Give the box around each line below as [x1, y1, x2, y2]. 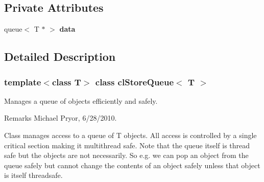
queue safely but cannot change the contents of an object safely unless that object [4, 160, 260, 170]
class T [52, 75, 81, 88]
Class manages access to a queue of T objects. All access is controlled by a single [4, 129, 257, 140]
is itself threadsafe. [4, 170, 63, 180]
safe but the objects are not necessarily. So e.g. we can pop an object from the [4, 150, 249, 161]
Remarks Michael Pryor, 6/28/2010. [4, 112, 117, 123]
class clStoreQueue [95, 75, 174, 88]
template [4, 75, 41, 88]
